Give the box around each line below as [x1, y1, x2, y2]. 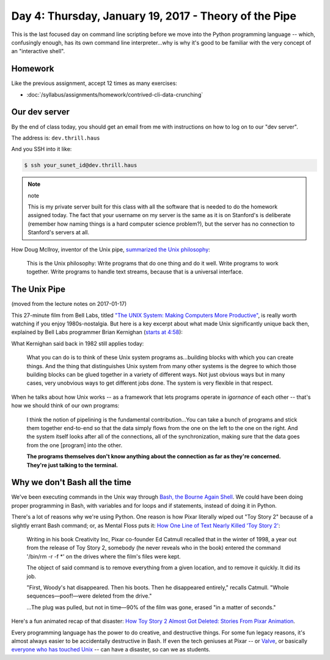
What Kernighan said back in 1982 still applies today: [11, 339, 144, 347]
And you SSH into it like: [11, 146, 72, 153]
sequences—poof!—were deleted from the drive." [26, 592, 152, 599]
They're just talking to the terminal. [26, 461, 119, 469]
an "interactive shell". [11, 48, 65, 55]
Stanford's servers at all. [28, 229, 90, 236]
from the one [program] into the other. [26, 441, 122, 449]
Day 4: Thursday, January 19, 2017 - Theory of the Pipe [11, 9, 296, 23]
